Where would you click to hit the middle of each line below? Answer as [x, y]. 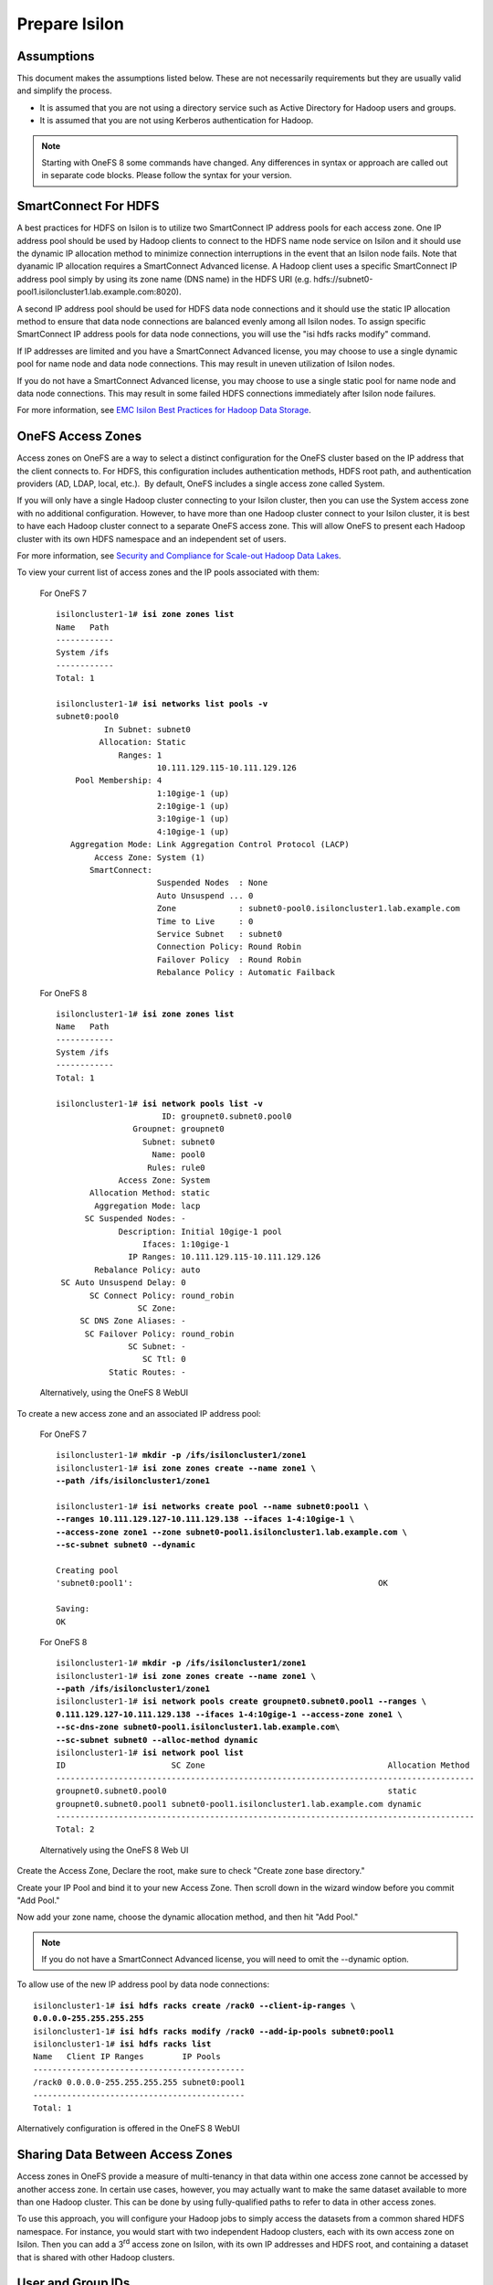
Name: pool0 [178, 1155]
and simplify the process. [64, 90]
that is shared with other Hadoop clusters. [96, 2257]
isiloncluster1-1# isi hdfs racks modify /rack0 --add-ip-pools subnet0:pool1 [214, 2031]
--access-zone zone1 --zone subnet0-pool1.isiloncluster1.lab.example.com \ [232, 1532]
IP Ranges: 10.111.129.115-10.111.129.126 [225, 1257]
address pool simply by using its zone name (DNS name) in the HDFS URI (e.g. [164, 279]
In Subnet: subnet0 [147, 729]
